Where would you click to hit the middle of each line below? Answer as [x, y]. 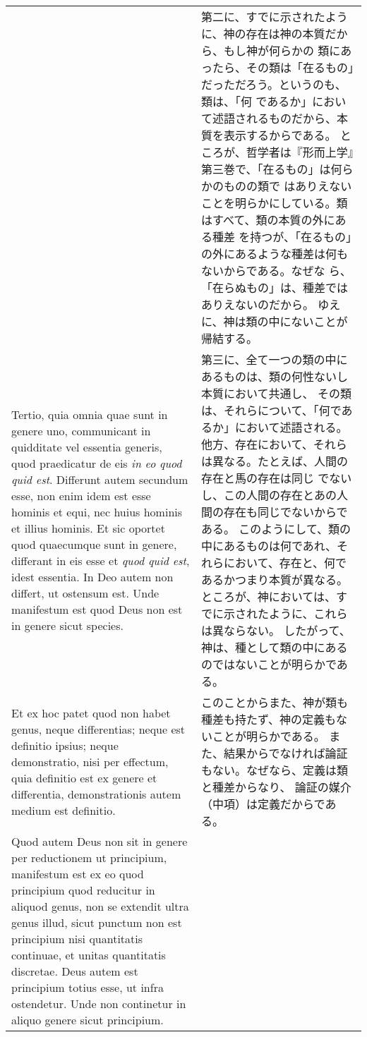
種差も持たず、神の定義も [269, 719]
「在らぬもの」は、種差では [275, 287]
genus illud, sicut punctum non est [97, 922]
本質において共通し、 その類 [276, 393]
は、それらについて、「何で [271, 410]
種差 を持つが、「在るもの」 [282, 237]
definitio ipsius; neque [65, 745]
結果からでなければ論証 [286, 753]
